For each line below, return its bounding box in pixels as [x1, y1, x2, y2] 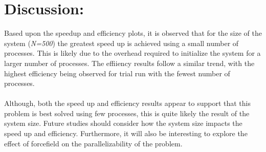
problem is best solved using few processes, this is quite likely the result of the [4, 107, 250, 118]
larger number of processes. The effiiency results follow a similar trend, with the [4, 57, 255, 68]
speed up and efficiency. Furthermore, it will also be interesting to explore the [4, 128, 248, 139]
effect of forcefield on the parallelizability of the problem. [4, 138, 183, 148]
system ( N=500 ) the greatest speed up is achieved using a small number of [4, 37, 239, 48]
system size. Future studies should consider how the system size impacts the [4, 118, 242, 128]
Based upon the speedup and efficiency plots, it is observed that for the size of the [4, 28, 262, 38]
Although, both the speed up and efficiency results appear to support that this [4, 98, 251, 108]
